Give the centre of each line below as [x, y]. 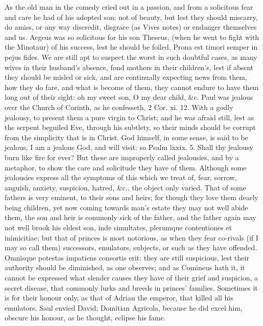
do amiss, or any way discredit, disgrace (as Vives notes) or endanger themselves [131, 27]
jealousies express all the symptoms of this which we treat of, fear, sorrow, [121, 177]
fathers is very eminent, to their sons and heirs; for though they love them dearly [131, 197]
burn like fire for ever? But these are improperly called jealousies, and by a [122, 157]
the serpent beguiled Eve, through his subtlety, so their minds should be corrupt [130, 127]
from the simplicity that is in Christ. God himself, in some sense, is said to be [126, 137]
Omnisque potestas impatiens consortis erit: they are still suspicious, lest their [127, 257]
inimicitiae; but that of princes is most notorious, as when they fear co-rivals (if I [131, 237]
